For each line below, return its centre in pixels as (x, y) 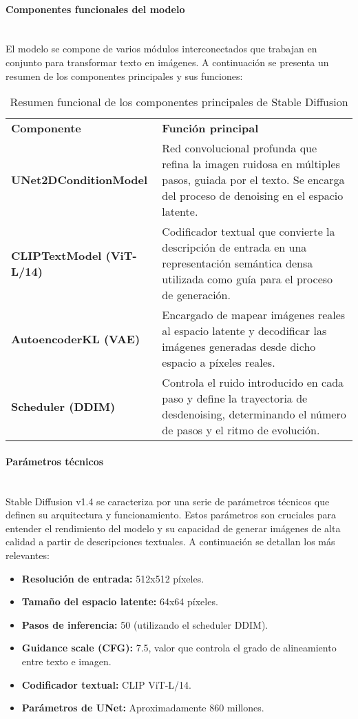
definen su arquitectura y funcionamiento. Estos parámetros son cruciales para (171, 515)
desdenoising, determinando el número (254, 414)
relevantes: (28, 555)
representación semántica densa (238, 263)
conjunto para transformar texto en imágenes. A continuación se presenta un (167, 62)
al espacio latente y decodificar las (244, 331)
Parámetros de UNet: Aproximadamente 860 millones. (143, 708)
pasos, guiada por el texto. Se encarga (253, 180)
